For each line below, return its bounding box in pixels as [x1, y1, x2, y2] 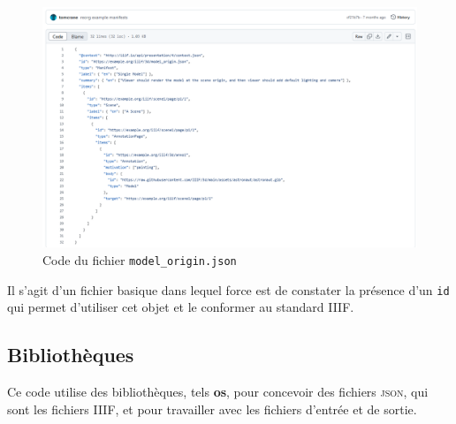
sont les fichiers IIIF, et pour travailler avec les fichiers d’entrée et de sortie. [7, 399, 417, 418]
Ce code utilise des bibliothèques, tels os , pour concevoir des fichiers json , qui [7, 382, 429, 401]
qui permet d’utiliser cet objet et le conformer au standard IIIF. [7, 298, 354, 316]
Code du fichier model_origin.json [42, 251, 237, 269]
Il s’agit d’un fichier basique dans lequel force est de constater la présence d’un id [7, 280, 450, 299]
